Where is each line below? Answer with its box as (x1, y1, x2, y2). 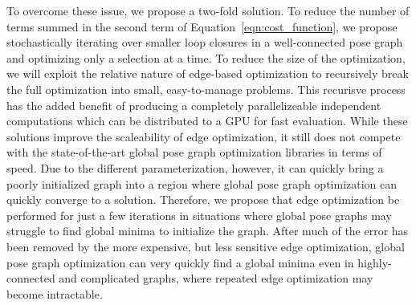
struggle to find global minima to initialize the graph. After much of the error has (6, 222, 409, 239)
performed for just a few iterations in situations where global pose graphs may (6, 206, 392, 223)
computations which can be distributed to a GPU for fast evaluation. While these (6, 112, 408, 129)
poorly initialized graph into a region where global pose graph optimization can (6, 175, 398, 192)
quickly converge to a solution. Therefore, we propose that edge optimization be (6, 191, 400, 208)
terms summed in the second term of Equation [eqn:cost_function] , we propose (6, 18, 398, 35)
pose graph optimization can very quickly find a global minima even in (6, 254, 354, 270)
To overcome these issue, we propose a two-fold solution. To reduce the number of (6, 2, 410, 18)
